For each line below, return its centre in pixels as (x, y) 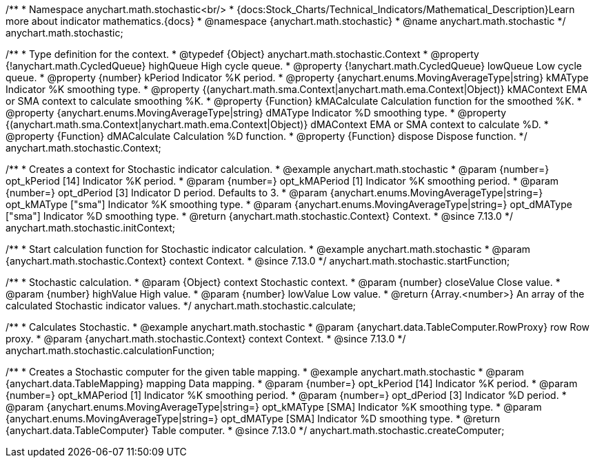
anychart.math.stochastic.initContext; (91, 228)
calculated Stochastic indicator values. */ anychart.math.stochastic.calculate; (181, 306)
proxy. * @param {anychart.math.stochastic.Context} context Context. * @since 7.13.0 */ (206, 339)
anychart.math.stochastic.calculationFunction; (110, 350)
